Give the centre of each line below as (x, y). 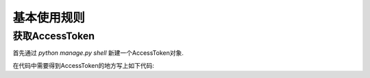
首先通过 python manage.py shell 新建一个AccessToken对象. (98, 53)
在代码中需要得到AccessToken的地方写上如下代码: (83, 65)
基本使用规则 (49, 18)
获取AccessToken (54, 36)
